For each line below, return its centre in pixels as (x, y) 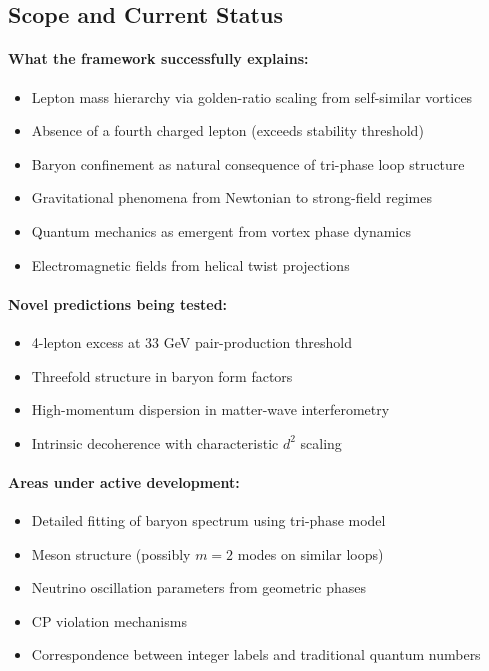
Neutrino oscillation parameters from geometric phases (198, 587)
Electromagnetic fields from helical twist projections (190, 264)
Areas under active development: (124, 481)
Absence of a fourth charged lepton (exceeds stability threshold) (227, 130)
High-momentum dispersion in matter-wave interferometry (210, 409)
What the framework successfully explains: (158, 58)
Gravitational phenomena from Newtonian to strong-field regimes (231, 197)
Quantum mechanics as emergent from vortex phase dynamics (221, 230)
